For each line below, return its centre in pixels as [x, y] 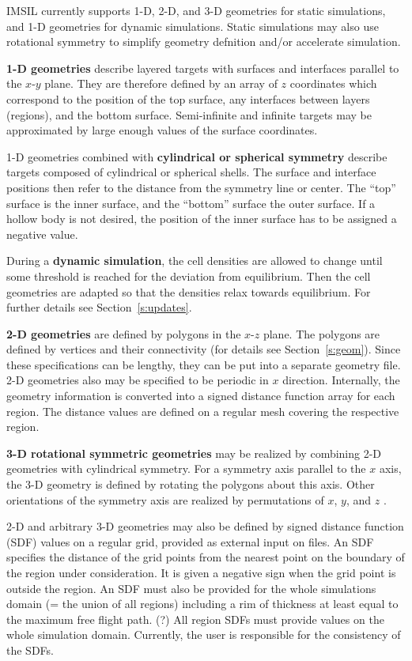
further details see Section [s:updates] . [99, 307]
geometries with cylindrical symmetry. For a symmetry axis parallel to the [186, 468]
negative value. [42, 234]
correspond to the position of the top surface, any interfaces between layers [188, 98]
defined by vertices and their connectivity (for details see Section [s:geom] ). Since [204, 349]
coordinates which [333, 83]
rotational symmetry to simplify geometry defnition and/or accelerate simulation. [204, 42]
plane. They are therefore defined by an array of [161, 83]
